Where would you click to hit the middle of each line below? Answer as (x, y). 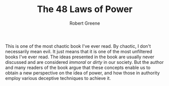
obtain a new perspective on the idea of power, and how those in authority (82, 73)
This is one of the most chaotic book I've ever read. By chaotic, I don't (78, 46)
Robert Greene (85, 23)
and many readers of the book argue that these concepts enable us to (78, 67)
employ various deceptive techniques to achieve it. (58, 78)
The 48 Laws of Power (85, 9)
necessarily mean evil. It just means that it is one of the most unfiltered (79, 51)
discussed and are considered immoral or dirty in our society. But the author (84, 62)
